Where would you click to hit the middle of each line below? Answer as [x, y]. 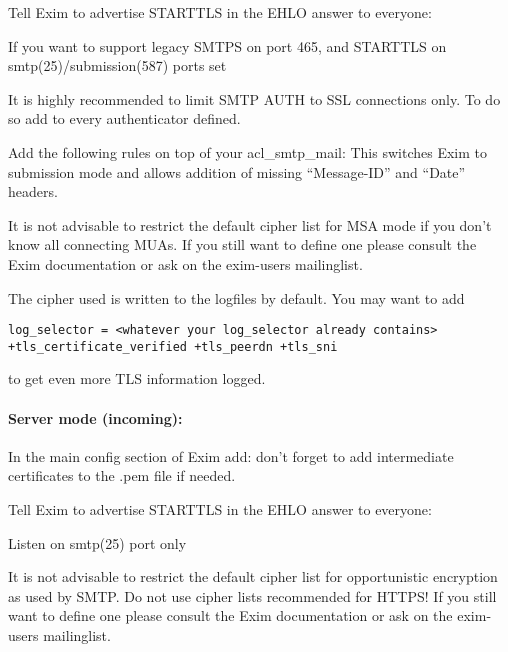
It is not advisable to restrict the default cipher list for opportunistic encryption [253, 576]
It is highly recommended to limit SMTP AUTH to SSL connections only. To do [254, 98]
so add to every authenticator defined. [124, 118]
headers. [33, 191]
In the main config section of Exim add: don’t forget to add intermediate [231, 455]
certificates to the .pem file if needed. [122, 475]
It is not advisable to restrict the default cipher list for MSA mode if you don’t [250, 224]
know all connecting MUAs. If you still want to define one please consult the [242, 244]
